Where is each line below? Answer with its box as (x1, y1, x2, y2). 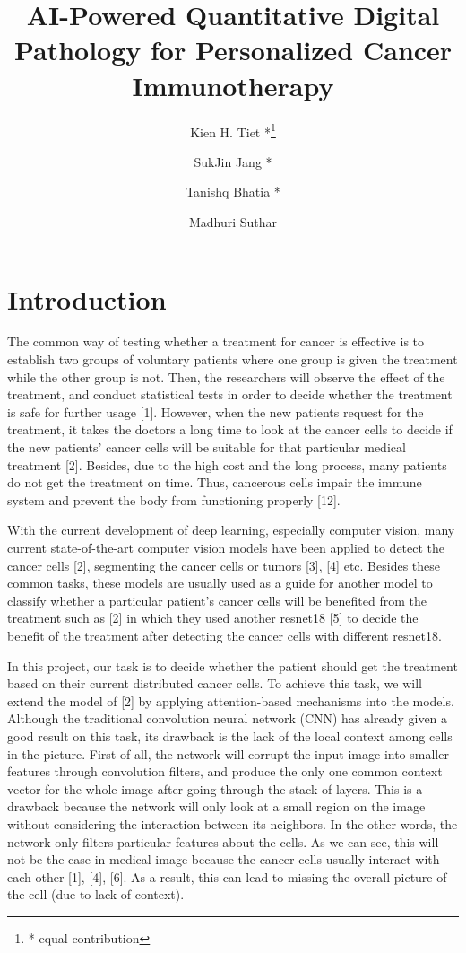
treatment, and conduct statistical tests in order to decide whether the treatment (7, 385, 453, 404)
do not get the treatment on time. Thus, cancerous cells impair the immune (7, 473, 422, 492)
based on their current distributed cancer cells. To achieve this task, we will (7, 674, 422, 693)
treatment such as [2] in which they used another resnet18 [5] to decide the (7, 608, 419, 627)
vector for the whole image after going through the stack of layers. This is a (7, 779, 423, 798)
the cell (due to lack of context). (7, 885, 185, 904)
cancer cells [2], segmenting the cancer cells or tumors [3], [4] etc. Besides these (7, 555, 440, 574)
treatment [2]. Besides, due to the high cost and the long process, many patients (7, 455, 447, 474)
